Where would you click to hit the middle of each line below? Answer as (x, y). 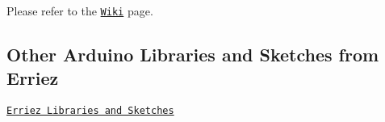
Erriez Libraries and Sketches (90, 111)
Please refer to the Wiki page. (80, 11)
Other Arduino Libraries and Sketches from (193, 55)
